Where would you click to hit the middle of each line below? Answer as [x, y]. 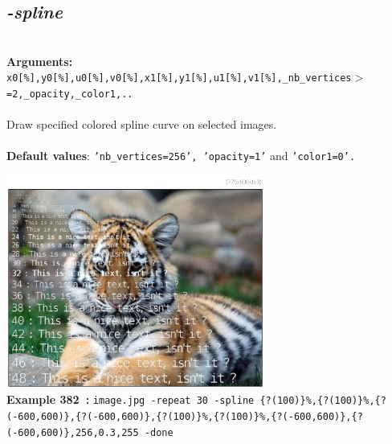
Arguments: [40, 61]
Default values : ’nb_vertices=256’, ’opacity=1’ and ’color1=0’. [181, 156]
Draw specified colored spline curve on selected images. [142, 124]
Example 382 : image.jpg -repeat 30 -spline [131, 399]
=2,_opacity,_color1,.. [70, 95]
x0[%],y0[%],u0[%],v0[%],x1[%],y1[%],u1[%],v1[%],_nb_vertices [179, 78]
